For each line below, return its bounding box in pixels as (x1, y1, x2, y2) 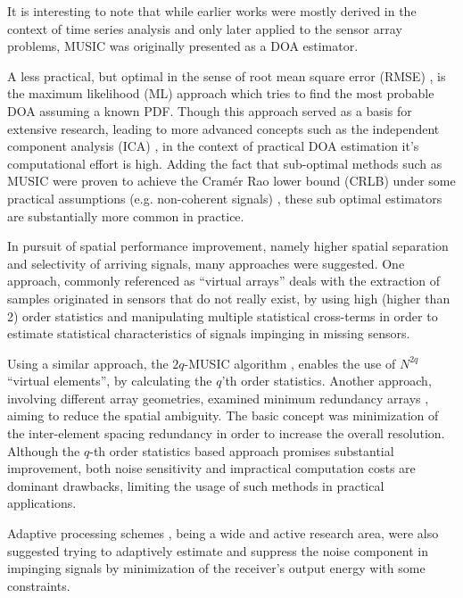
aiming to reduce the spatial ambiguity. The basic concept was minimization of (7, 406, 439, 425)
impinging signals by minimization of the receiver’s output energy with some (7, 559, 426, 577)
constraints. (7, 576, 70, 594)
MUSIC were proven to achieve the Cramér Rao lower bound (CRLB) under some (7, 171, 456, 190)
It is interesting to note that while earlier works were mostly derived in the (7, 2, 417, 20)
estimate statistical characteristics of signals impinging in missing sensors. (7, 324, 410, 343)
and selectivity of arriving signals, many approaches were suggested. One (7, 253, 405, 272)
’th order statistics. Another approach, (221, 371, 432, 390)
